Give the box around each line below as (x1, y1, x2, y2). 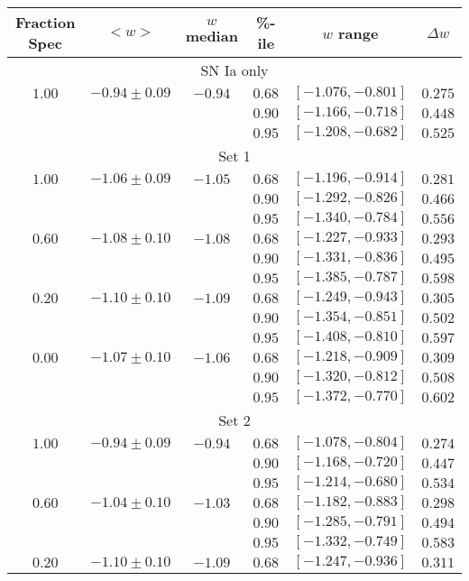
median (185, 25, 238, 46)
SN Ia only (200, 60, 269, 80)
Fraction (14, 12, 76, 32)
